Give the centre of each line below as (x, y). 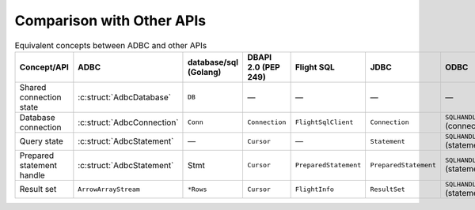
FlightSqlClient (324, 122)
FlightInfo (314, 189)
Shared (33, 87)
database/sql (213, 62)
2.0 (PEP (263, 67)
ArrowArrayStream (109, 189)
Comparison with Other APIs (110, 21)
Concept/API (44, 67)
